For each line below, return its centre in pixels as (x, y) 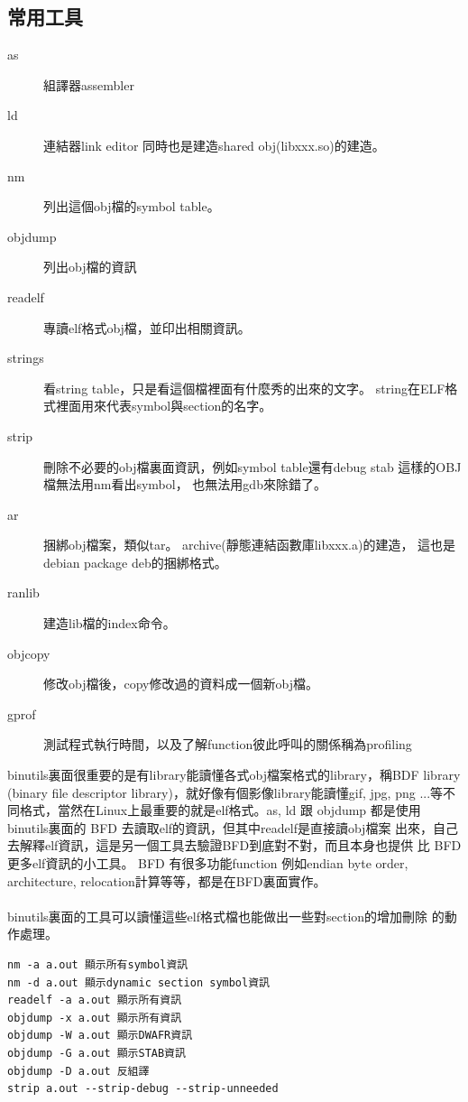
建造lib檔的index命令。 (110, 623)
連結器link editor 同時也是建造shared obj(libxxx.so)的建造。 (214, 145)
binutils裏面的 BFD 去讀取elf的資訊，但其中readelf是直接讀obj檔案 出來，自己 (233, 827)
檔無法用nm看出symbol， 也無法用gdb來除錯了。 (185, 484)
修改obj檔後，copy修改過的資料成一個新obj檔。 (181, 684)
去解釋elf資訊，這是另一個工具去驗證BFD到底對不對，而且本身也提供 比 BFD (234, 845)
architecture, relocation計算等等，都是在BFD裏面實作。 (167, 880)
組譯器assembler (89, 84)
